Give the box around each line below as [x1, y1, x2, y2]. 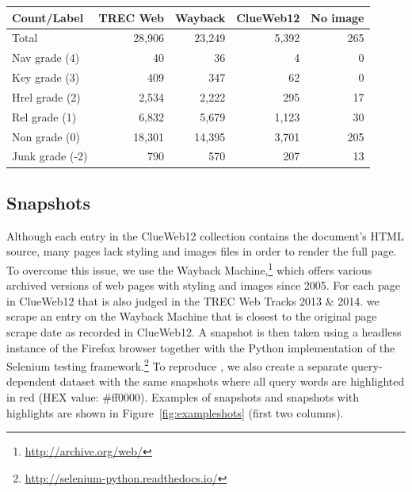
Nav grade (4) [12, 49, 80, 66]
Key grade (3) [12, 69, 80, 86]
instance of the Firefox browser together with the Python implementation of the [6, 339, 395, 356]
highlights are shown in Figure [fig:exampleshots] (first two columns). [6, 404, 344, 421]
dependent [6, 373, 57, 390]
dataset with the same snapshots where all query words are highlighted [59, 373, 405, 390]
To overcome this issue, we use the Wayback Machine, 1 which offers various [6, 259, 372, 278]
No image [311, 9, 364, 25]
